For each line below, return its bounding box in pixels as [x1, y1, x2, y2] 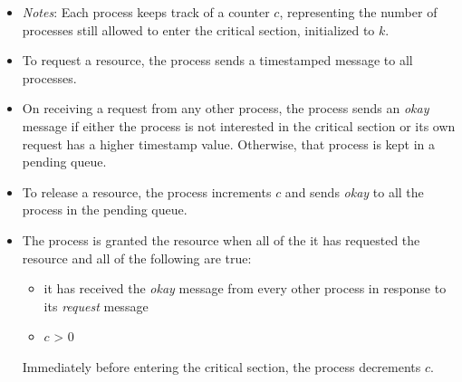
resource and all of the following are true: [22, 248, 252, 267]
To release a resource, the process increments [22, 182, 272, 201]
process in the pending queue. [22, 200, 188, 219]
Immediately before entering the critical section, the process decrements [22, 357, 421, 376]
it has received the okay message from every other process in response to [43, 279, 447, 298]
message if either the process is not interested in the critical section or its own [22, 116, 456, 135]
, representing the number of [279, 3, 438, 21]
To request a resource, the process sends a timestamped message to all [22, 51, 413, 70]
